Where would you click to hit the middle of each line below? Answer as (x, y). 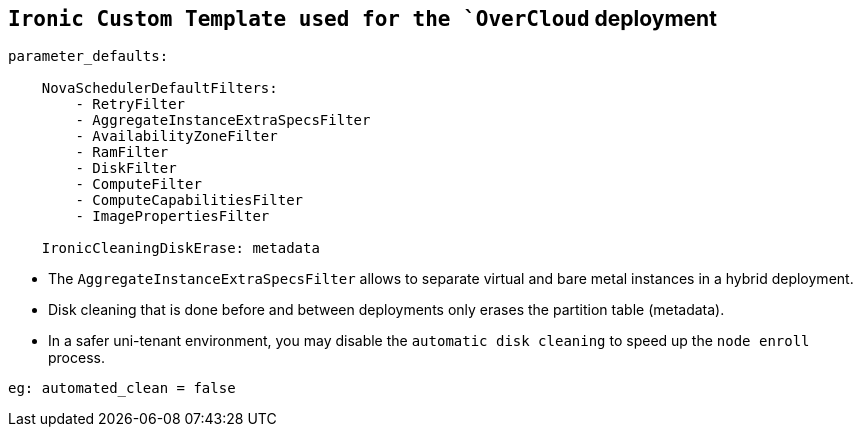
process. (76, 358)
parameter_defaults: (88, 56)
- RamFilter (122, 152)
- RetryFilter (130, 104)
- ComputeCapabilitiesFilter (189, 200)
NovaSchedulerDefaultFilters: (159, 88)
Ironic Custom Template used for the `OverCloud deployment (362, 18)
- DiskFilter (126, 168)
